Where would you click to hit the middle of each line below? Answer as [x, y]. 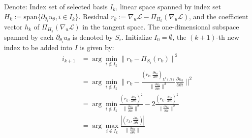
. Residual [94, 16]
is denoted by [93, 37]
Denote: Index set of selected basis [56, 6]
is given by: [97, 47]
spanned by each [29, 37]
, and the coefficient [219, 16]
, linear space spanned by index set [168, 6]
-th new [228, 37]
